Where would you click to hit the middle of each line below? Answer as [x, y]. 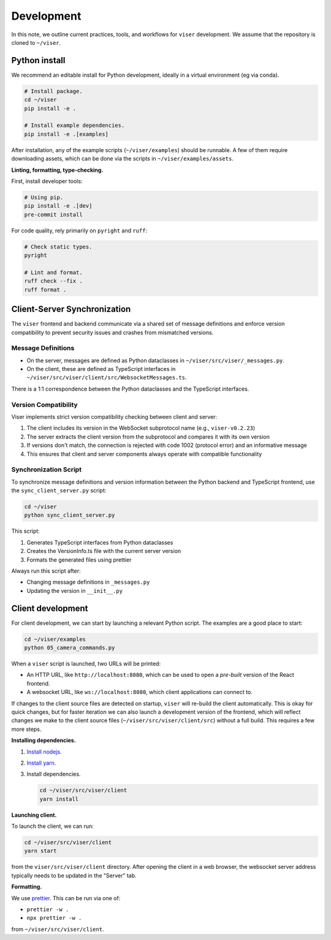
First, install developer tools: [47, 181]
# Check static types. [58, 246]
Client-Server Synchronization [71, 309]
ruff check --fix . [53, 281]
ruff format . [45, 289]
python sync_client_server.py [70, 515]
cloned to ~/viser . [36, 42]
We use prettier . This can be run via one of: [66, 898]
